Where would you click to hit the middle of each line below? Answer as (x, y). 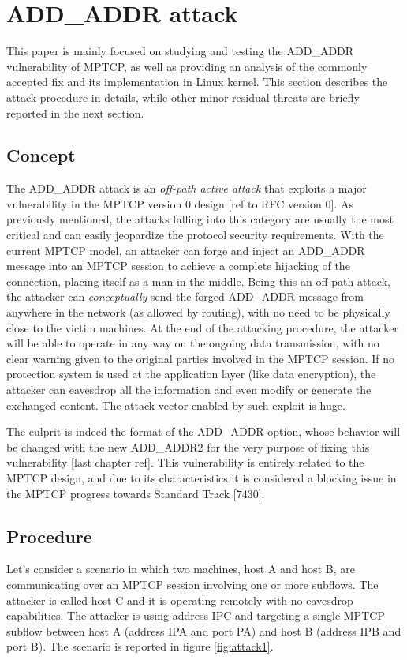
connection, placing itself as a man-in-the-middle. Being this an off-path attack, (198, 281)
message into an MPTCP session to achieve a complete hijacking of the (178, 266)
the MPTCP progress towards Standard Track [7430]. (136, 493)
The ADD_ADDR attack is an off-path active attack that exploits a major (187, 188)
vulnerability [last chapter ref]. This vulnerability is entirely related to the (185, 462)
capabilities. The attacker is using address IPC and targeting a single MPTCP (196, 615)
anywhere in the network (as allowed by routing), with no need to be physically (198, 312)
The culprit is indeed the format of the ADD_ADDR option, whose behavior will (203, 431)
